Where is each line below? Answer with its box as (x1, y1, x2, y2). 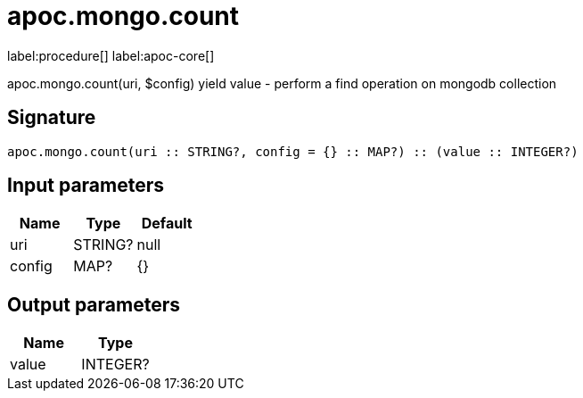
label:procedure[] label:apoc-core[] (7, 47, 215, 63)
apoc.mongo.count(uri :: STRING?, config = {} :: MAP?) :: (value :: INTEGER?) (7, 144, 579, 159)
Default (141, 214, 193, 233)
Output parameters (7, 293, 180, 316)
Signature (7, 106, 96, 129)
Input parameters (7, 174, 165, 197)
